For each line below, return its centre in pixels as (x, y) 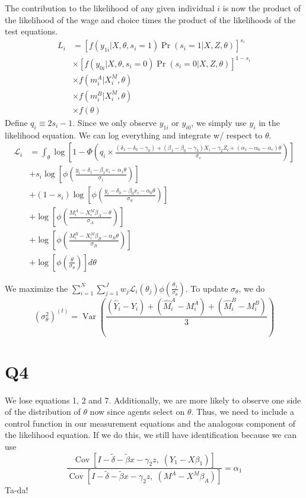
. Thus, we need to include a (243, 412)
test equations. (31, 31)
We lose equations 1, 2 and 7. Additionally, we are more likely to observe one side (153, 400)
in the (269, 122)
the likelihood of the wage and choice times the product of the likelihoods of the (150, 19)
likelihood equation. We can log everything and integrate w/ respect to (134, 135)
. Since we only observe (114, 122)
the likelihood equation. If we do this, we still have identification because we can (151, 435)
